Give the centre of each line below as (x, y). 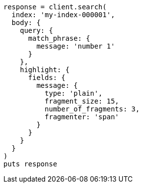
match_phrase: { (59, 38)
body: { (26, 23)
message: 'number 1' (76, 46)
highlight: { (45, 70)
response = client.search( (55, 7)
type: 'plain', (74, 93)
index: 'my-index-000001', (63, 15)
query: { (36, 30)
